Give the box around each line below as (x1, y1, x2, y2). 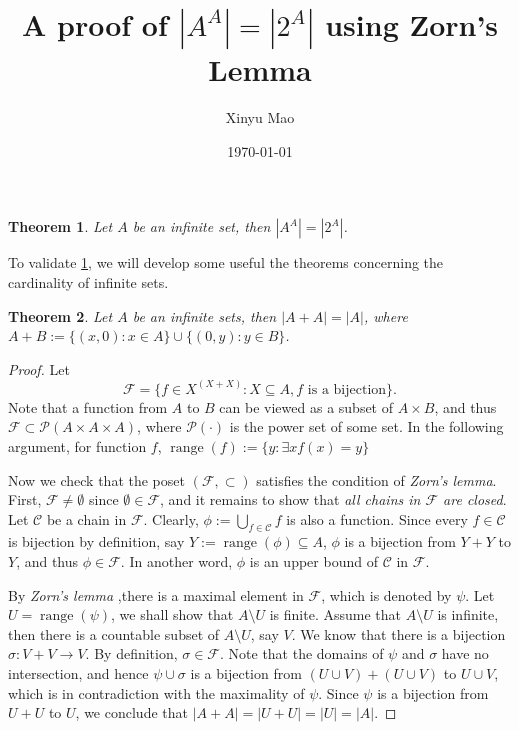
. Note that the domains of (220, 643, 384, 664)
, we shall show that (111, 604, 234, 625)
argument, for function (8, 435, 147, 456)
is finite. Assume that (269, 604, 401, 625)
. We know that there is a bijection (291, 623, 506, 644)
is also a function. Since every (286, 508, 468, 529)
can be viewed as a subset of (219, 396, 394, 417)
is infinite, (437, 604, 499, 625)
